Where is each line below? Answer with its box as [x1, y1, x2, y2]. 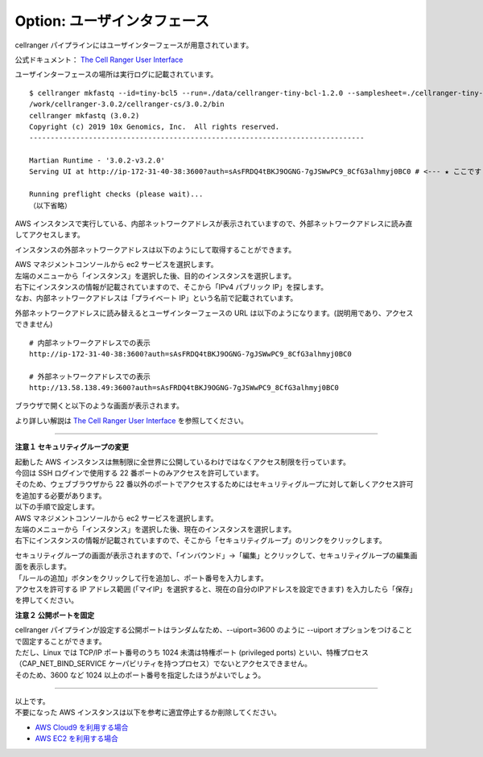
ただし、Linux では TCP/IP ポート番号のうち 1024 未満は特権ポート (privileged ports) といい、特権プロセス [14, 648, 369, 657]
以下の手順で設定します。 [14, 502, 100, 512]
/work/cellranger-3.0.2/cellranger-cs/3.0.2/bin [29, 100, 225, 109]
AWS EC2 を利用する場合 [35, 734, 118, 743]
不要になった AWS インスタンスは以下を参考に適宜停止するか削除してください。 [14, 708, 282, 718]
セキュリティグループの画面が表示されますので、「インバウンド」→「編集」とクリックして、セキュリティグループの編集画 [14, 550, 418, 560]
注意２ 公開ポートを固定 [14, 610, 95, 619]
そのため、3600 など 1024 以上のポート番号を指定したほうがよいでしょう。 [14, 670, 266, 680]
